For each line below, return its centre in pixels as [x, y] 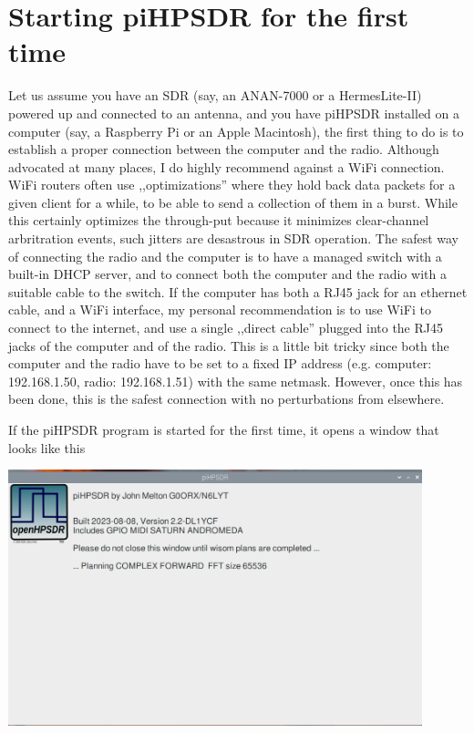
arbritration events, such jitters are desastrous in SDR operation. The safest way [233, 238]
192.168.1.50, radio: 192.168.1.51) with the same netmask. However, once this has [236, 381]
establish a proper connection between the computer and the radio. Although [224, 149]
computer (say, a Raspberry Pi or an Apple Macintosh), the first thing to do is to [236, 131]
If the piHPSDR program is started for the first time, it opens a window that [224, 429]
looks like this [47, 447]
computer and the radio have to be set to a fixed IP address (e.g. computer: [220, 363]
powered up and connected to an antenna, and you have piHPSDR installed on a [234, 113]
